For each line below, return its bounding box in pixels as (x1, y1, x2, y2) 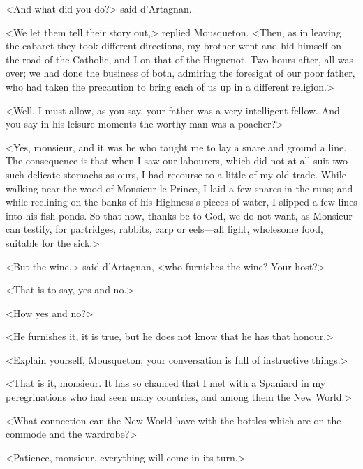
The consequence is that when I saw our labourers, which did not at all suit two (6, 153, 348, 168)
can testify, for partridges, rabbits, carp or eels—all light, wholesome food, (6, 222, 323, 236)
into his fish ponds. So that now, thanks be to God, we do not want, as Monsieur (6, 208, 353, 222)
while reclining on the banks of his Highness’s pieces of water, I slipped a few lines (6, 194, 357, 209)
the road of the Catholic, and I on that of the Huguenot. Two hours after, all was (6, 52, 354, 66)
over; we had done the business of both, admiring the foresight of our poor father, (6, 66, 355, 80)
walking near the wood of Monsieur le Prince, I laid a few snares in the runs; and (6, 180, 353, 195)
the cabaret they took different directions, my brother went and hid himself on (6, 38, 342, 53)
